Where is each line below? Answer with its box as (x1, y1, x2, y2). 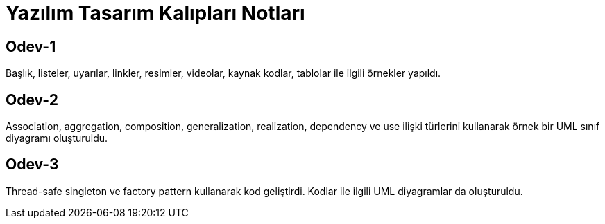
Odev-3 (6, 156, 59, 174)
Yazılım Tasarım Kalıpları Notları (6, 1, 305, 25)
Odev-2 (6, 91, 58, 109)
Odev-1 (6, 37, 56, 55)
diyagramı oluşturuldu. (6, 132, 108, 144)
